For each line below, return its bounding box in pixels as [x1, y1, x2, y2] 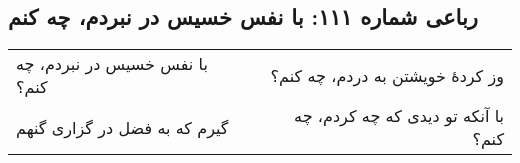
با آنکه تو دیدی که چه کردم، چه [294, 104, 504, 128]
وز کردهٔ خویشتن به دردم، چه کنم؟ [270, 63, 504, 87]
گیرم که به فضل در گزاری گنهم [16, 115, 229, 139]
